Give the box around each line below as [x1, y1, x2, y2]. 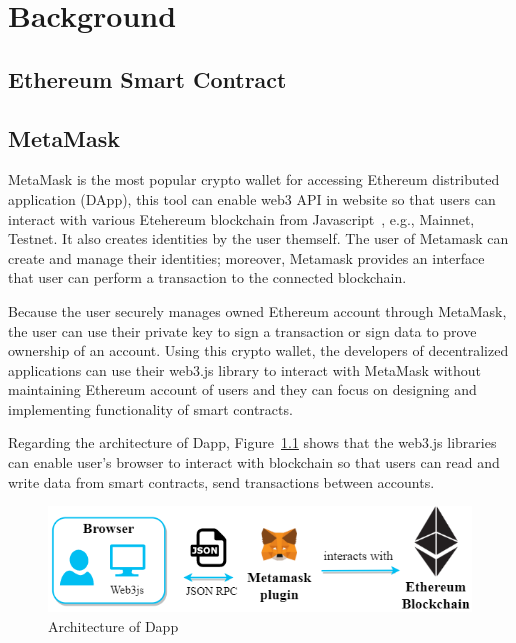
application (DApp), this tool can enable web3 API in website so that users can [8, 188, 496, 209]
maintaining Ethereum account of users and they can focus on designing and [8, 379, 477, 400]
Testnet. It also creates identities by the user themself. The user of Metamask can [8, 228, 509, 249]
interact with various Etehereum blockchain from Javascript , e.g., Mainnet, [8, 208, 475, 229]
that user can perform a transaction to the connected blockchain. [8, 267, 407, 288]
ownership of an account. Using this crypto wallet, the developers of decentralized [8, 340, 509, 361]
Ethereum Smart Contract [8, 63, 287, 94]
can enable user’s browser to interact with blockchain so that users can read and [8, 452, 500, 473]
